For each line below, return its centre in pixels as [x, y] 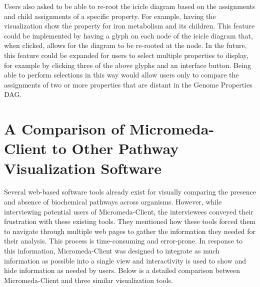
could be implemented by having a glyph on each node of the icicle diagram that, [128, 35]
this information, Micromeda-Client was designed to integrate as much [112, 250]
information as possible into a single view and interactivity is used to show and [125, 260]
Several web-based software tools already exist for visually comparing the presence [130, 192]
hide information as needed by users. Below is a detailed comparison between [122, 270]
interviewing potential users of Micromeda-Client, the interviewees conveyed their [129, 211]
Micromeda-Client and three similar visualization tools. [88, 280]
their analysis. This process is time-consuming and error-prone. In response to [123, 241]
